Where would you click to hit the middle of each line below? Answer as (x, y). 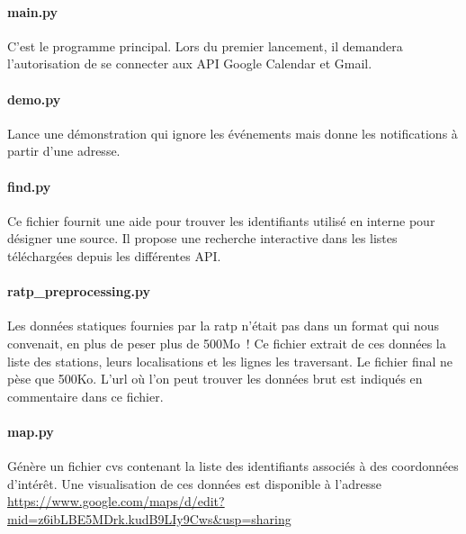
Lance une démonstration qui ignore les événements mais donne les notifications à (233, 133)
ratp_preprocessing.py (79, 291)
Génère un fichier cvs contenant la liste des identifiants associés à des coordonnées (233, 466)
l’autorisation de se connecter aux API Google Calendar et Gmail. (190, 63)
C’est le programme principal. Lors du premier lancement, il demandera (205, 45)
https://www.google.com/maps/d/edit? (116, 501)
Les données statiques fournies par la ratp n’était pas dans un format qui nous (224, 326)
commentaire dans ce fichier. (85, 396)
